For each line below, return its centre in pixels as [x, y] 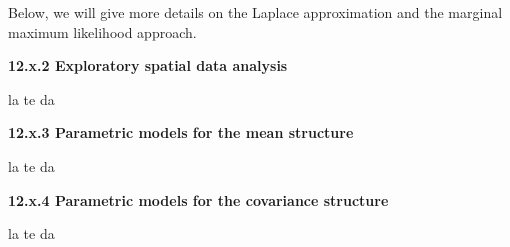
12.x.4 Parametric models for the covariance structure [198, 199]
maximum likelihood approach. [102, 31]
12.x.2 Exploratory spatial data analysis [148, 65]
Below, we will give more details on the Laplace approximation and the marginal [255, 12]
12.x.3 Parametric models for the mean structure [181, 132]
